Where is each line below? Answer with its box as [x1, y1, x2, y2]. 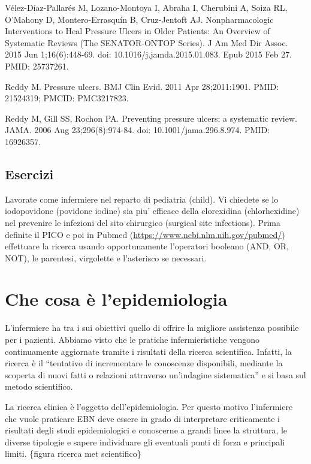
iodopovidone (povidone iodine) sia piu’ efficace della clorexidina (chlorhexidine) [5, 204, 300, 217]
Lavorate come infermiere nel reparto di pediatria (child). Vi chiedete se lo [5, 192, 279, 205]
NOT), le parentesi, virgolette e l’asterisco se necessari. [5, 251, 207, 264]
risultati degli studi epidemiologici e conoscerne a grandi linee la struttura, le [5, 424, 288, 436]
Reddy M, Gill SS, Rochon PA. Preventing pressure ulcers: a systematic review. [5, 112, 297, 124]
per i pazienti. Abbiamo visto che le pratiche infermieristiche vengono [5, 333, 259, 346]
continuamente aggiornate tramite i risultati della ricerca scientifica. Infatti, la [5, 345, 292, 357]
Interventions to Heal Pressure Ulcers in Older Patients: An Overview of [5, 25, 270, 37]
